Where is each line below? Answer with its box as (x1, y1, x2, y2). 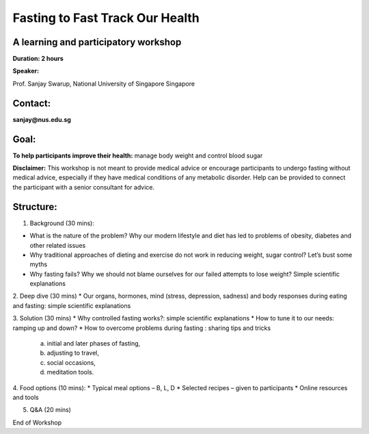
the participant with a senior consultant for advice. (12, 183, 155, 191)
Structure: (12, 201, 57, 212)
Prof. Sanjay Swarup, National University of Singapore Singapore (12, 79, 195, 88)
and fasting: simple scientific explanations (12, 301, 131, 309)
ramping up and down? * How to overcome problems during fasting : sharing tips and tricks (12, 324, 271, 332)
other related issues (29, 241, 86, 249)
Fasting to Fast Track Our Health (12, 10, 200, 25)
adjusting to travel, (46, 349, 99, 357)
